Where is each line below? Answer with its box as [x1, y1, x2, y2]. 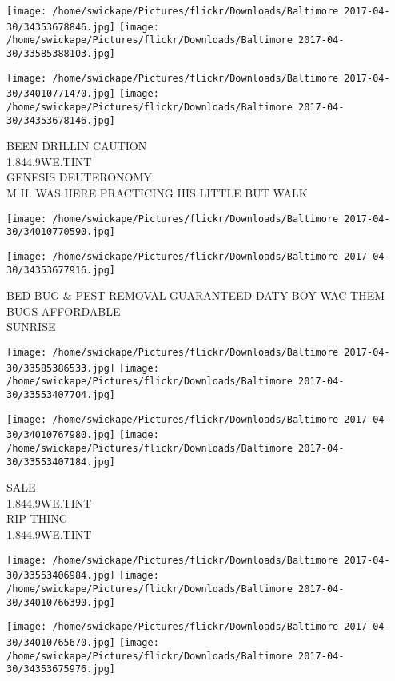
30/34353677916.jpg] [6, 264, 116, 276]
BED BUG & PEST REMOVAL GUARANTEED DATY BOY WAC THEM [6, 287, 385, 304]
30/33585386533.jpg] [6, 362, 116, 374]
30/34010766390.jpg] [6, 596, 116, 608]
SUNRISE [6, 318, 56, 335]
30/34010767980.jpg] [6, 429, 116, 441]
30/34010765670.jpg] [6, 636, 116, 648]
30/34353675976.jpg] [6, 663, 116, 675]
